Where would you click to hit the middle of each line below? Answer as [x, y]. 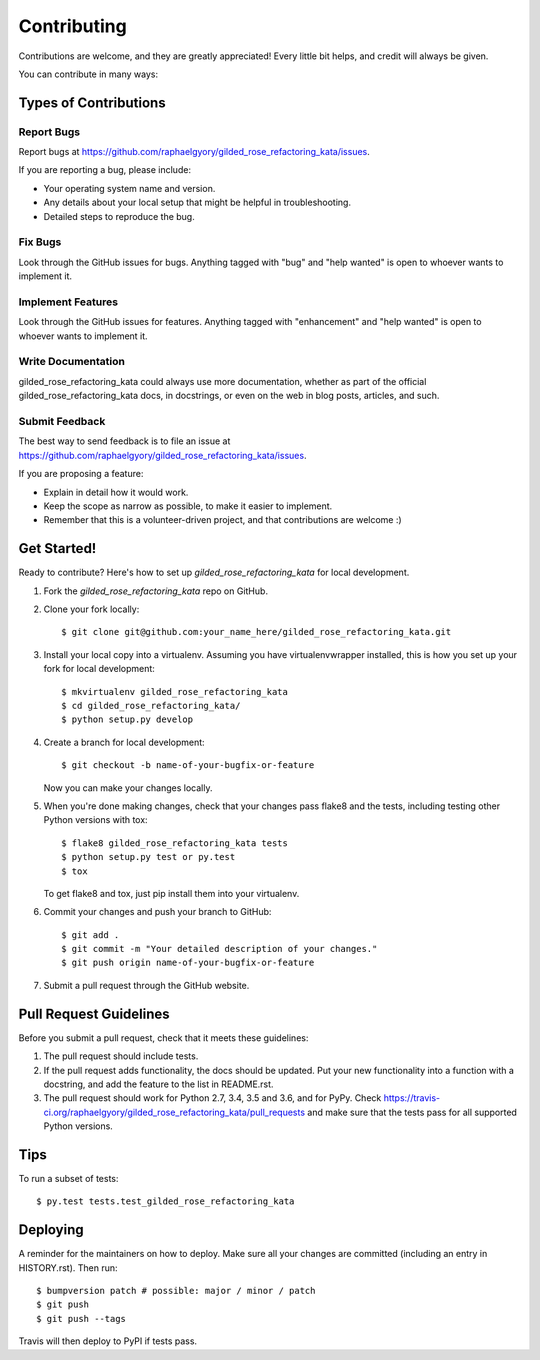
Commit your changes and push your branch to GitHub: [157, 912]
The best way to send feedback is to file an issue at [124, 441]
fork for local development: [99, 669]
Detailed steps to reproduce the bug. [119, 216]
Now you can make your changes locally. [128, 787]
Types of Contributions [92, 102]
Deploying [51, 1230]
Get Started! [57, 548]
